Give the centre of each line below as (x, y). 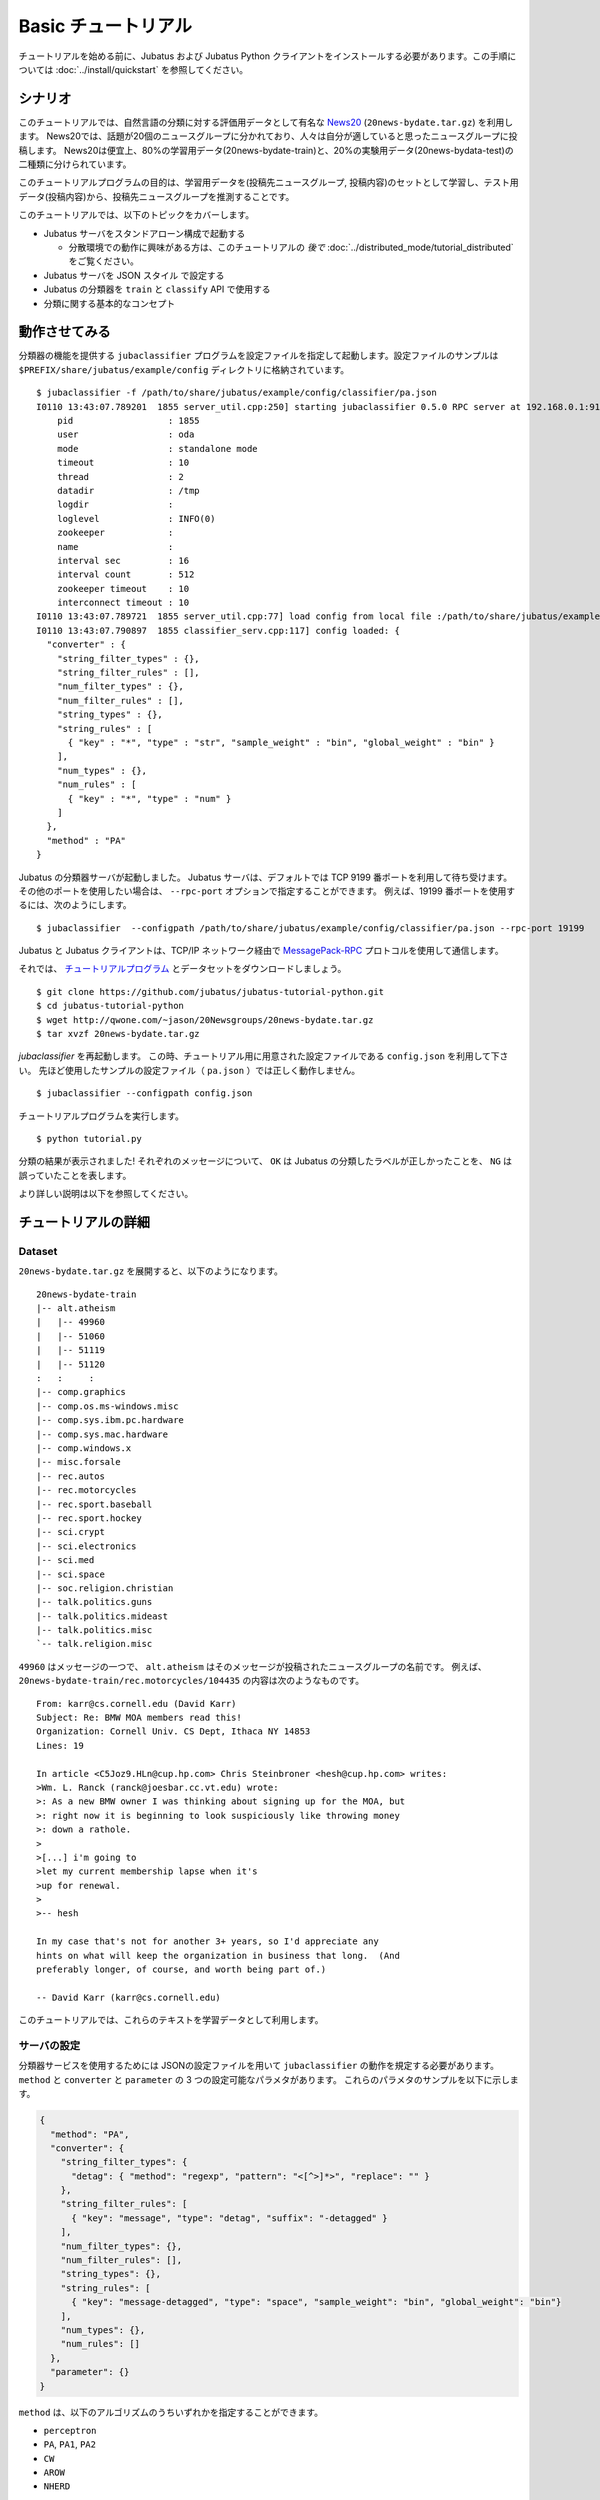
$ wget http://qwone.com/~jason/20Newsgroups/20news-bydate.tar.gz (205, 1019)
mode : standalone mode (157, 448)
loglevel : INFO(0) (136, 518)
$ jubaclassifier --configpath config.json (144, 1093)
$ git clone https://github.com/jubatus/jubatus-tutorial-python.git (210, 991)
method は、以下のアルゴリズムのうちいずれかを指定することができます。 (171, 2412)
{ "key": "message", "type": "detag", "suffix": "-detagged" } (229, 2218)
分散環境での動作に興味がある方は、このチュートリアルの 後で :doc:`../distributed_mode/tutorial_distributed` (291, 247)
